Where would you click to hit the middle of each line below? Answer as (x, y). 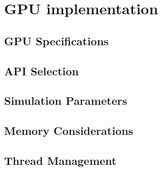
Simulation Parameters (66, 101)
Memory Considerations (69, 131)
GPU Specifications (57, 40)
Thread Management (60, 160)
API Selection (42, 70)
